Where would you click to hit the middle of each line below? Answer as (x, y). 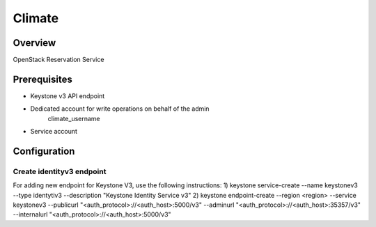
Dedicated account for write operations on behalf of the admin (120, 109)
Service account (54, 132)
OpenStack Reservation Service (58, 60)
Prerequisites (42, 79)
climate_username (74, 118)
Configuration (44, 151)
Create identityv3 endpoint (60, 171)
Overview (34, 43)
